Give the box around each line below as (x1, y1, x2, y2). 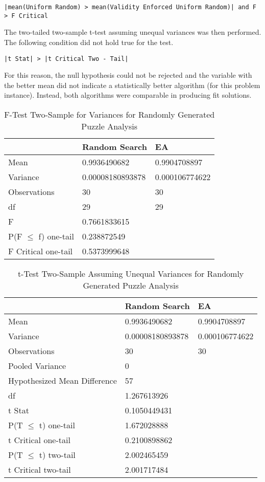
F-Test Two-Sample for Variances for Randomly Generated (4, 108, 215, 120)
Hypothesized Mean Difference (8, 374, 117, 386)
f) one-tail (38, 230, 74, 242)
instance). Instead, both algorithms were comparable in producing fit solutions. (4, 90, 252, 100)
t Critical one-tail (8, 433, 70, 446)
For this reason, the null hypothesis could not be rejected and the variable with (4, 70, 252, 80)
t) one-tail (39, 419, 75, 431)
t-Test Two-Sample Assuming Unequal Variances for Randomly (17, 267, 244, 279)
